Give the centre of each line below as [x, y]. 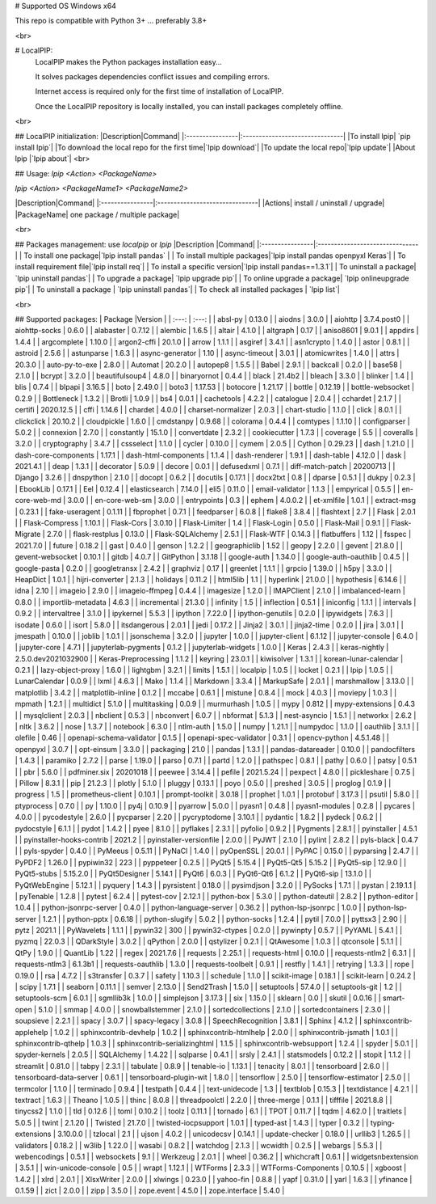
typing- [383, 1122]
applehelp [31, 1032]
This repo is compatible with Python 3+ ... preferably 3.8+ [111, 21]
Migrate [28, 534]
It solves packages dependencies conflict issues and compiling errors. [153, 76]
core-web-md [38, 501]
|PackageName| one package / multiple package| [97, 214]
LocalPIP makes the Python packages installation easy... [128, 61]
